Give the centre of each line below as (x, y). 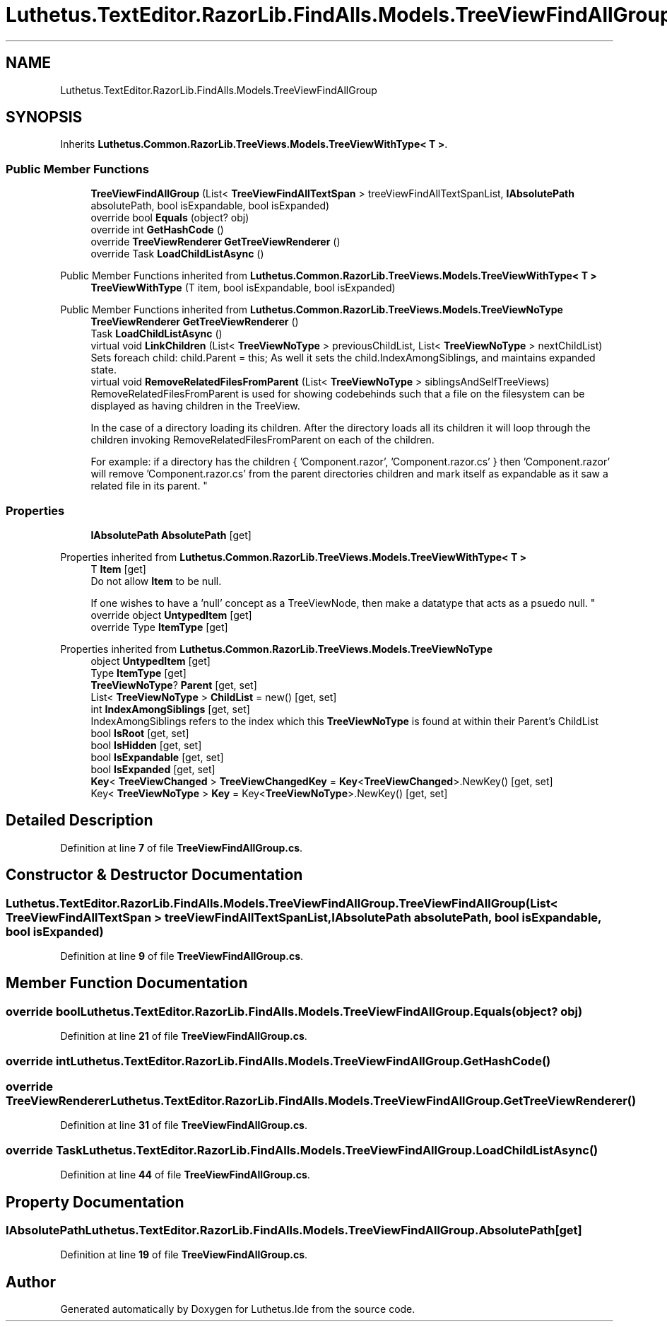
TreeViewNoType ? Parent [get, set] (174, 685)
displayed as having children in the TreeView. (195, 406)
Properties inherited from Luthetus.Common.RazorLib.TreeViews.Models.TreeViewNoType (277, 649)
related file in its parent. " (149, 486)
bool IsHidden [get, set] (146, 745)
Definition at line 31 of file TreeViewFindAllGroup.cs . (184, 1125)
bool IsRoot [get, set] (140, 733)
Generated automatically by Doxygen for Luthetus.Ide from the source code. (238, 1309)
